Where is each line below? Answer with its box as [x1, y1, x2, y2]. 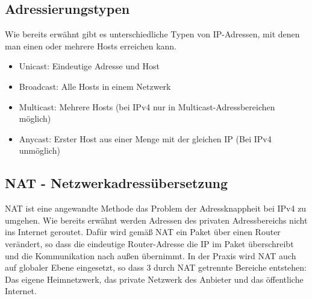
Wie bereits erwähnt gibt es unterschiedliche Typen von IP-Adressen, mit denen [5, 28, 300, 40]
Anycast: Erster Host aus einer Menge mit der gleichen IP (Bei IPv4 [19, 132, 272, 145]
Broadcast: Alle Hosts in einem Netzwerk [19, 80, 171, 92]
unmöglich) [19, 144, 60, 157]
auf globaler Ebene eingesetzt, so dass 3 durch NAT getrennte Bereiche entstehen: [5, 261, 307, 274]
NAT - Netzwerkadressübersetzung [5, 174, 228, 192]
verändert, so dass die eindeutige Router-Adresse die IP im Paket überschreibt [5, 237, 294, 250]
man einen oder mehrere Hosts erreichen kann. [5, 39, 176, 52]
